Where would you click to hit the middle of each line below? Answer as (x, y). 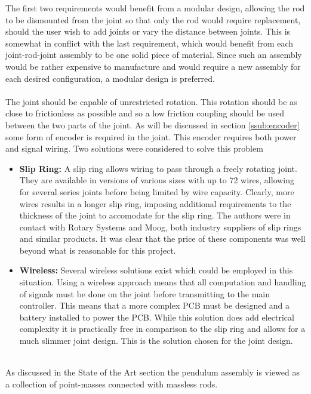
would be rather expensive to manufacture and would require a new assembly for (153, 66)
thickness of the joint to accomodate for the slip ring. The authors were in (155, 215)
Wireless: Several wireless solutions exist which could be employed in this (156, 270)
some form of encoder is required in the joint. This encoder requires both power (151, 136)
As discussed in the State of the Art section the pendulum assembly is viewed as (153, 372)
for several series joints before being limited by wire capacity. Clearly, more (157, 191)
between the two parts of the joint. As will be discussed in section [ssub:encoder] (153, 124)
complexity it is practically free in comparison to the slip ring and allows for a (162, 329)
